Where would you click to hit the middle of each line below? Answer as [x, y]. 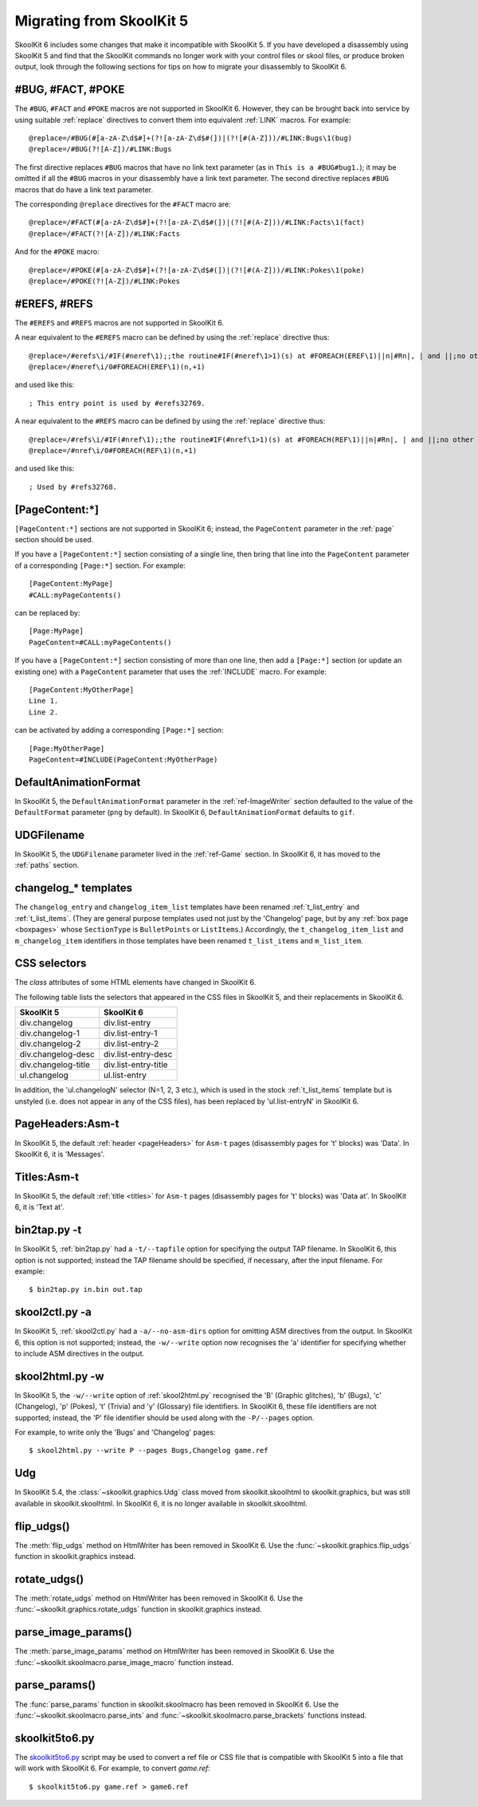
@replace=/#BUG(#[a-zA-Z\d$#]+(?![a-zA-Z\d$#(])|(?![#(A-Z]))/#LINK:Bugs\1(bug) [191, 138]
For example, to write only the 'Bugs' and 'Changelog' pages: [115, 1432]
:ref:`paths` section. [47, 865]
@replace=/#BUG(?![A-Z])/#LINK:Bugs [100, 149]
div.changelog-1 [49, 1033]
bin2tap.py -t [48, 1230]
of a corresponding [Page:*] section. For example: [100, 565]
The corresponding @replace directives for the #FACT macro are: [123, 204]
